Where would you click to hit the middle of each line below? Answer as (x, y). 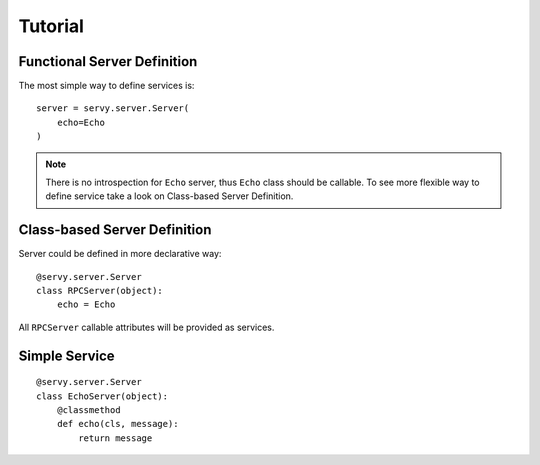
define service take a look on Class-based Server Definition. (169, 196)
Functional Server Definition (108, 61)
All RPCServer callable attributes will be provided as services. (146, 327)
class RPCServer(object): (100, 291)
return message (115, 438)
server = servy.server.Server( (113, 108)
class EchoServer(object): (102, 396)
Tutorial (51, 26)
